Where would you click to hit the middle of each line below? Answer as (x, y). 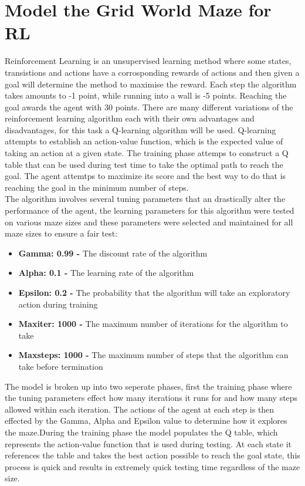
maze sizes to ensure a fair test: (61, 233)
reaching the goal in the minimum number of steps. (97, 187)
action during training (58, 304)
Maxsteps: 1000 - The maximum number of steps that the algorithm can (153, 355)
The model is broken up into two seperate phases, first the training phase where (148, 386)
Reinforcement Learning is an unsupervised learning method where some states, (148, 61)
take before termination (61, 366)
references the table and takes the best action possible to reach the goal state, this (152, 455)
